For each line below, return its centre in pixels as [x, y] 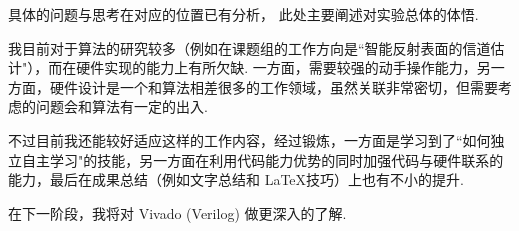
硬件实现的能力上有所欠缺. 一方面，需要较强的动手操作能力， [276, 67]
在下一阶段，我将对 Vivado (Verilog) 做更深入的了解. [177, 212]
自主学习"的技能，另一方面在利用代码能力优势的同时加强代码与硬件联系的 [262, 159]
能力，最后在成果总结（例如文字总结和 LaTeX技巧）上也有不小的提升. [236, 179]
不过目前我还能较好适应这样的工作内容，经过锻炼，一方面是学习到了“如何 [249, 139]
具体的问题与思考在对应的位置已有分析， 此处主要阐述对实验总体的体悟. [243, 14]
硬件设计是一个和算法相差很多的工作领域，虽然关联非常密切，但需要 [273, 86]
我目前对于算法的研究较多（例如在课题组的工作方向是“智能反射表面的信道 [249, 47]
